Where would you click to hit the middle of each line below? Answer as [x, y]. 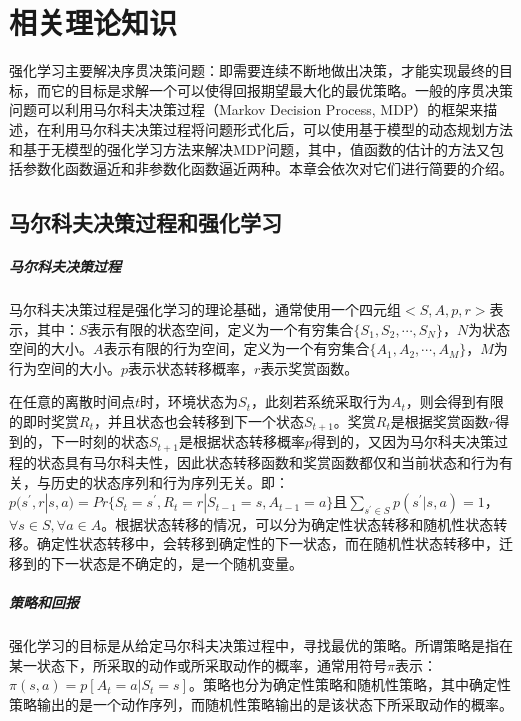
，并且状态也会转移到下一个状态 [198, 421]
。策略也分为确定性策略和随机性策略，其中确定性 [349, 684]
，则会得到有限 [454, 401]
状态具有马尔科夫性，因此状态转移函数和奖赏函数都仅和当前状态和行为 [267, 461]
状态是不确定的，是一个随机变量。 [190, 563]
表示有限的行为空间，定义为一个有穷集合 [236, 348]
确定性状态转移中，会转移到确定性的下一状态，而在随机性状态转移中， [267, 543]
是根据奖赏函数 [439, 421]
